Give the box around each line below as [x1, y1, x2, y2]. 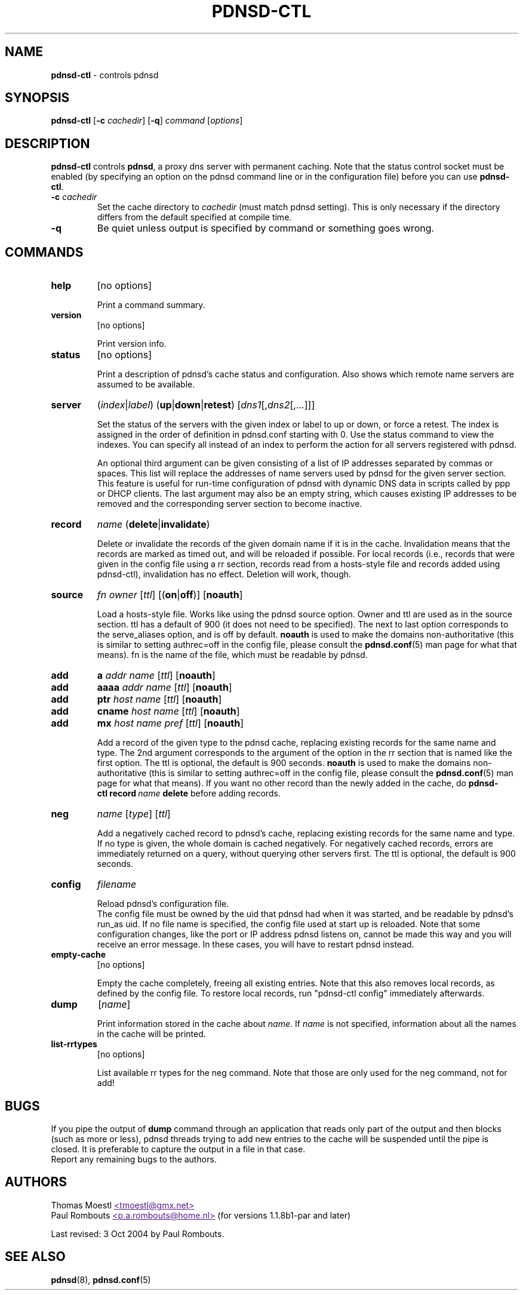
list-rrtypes [51, 1039, 97, 1050]
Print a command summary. [97, 300, 205, 310]
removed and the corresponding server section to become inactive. [97, 499, 362, 509]
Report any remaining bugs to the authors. [51, 1153, 217, 1164]
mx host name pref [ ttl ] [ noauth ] [97, 717, 244, 730]
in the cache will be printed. [97, 1029, 206, 1039]
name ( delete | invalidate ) [97, 518, 210, 531]
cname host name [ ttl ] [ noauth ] [97, 705, 240, 718]
